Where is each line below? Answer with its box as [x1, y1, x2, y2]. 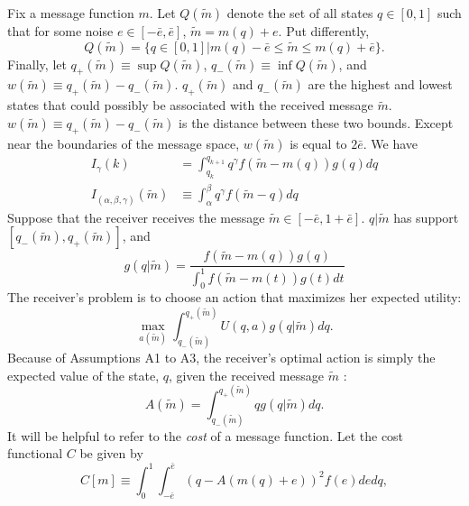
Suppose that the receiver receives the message [7, 207, 265, 226]
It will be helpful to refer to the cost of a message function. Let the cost [7, 426, 404, 445]
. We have [363, 133, 418, 152]
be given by [79, 444, 143, 463]
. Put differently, [278, 22, 370, 40]
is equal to [290, 133, 347, 152]
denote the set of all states [226, 4, 373, 22]
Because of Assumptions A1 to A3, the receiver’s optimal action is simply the [7, 348, 436, 367]
